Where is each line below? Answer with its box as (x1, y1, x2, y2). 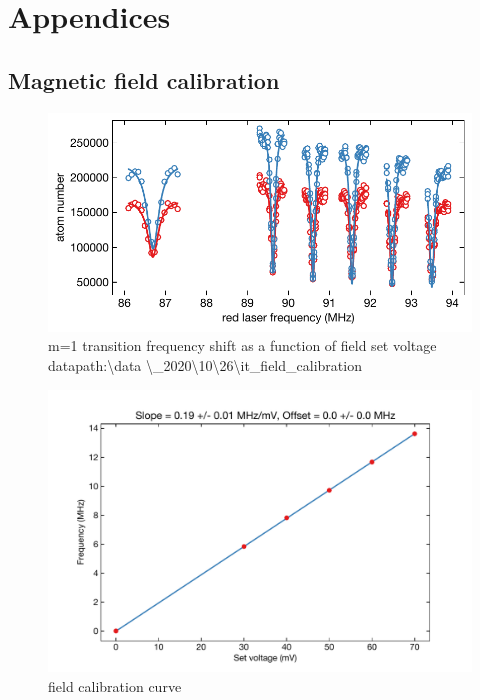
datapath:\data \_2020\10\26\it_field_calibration (48, 355, 362, 376)
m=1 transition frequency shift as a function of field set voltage (48, 335, 437, 356)
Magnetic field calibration (8, 64, 280, 95)
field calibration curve (48, 675, 182, 696)
